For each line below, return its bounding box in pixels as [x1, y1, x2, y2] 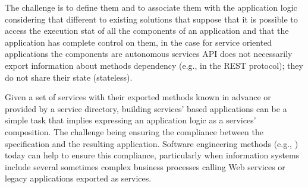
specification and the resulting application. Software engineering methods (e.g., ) [5, 137, 298, 149]
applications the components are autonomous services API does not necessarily [5, 47, 293, 60]
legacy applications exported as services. [5, 172, 152, 184]
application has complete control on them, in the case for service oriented [5, 36, 272, 48]
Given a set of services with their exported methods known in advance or [5, 91, 271, 103]
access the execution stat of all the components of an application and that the [5, 24, 289, 37]
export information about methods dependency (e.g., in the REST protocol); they [5, 59, 303, 71]
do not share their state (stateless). [5, 71, 133, 83]
